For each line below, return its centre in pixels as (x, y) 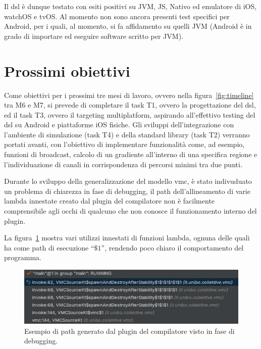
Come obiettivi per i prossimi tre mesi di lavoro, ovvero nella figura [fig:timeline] (129, 95)
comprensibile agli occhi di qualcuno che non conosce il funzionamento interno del (130, 211)
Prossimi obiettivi (67, 70)
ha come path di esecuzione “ (49, 247)
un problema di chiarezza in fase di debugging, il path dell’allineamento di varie (127, 191)
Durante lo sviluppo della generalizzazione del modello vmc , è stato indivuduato (128, 181)
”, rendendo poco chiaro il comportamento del (172, 247)
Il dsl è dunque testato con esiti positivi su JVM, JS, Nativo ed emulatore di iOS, (130, 6)
